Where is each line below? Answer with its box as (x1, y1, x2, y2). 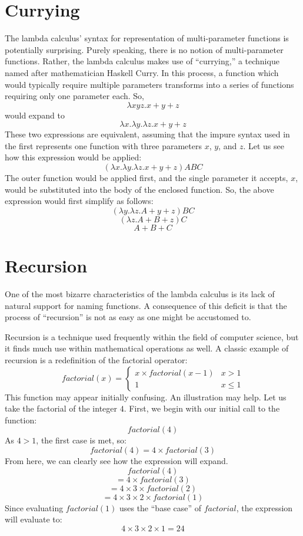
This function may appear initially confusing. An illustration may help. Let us (5, 390, 287, 403)
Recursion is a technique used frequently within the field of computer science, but (5, 330, 299, 343)
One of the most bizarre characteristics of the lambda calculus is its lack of (5, 287, 275, 300)
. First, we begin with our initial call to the (124, 402, 280, 415)
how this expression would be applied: (5, 151, 142, 163)
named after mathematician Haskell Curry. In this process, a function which (5, 66, 279, 78)
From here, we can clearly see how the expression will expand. (5, 454, 228, 466)
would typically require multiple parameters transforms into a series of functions (5, 78, 294, 90)
